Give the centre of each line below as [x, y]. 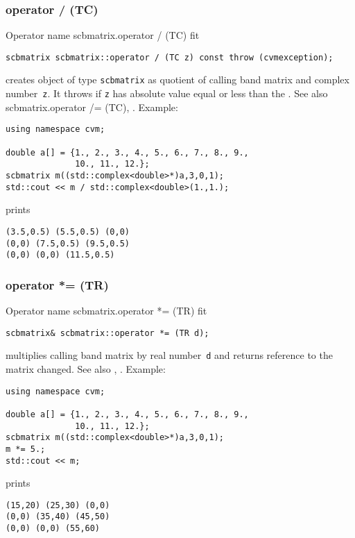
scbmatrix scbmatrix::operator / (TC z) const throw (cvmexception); [170, 57]
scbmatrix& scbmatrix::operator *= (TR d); [107, 333]
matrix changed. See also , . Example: [86, 369]
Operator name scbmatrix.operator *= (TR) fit [106, 311]
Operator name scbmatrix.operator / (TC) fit [103, 35]
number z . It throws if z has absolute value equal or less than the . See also [167, 93]
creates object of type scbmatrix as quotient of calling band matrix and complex [177, 79]
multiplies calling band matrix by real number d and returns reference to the [169, 355]
